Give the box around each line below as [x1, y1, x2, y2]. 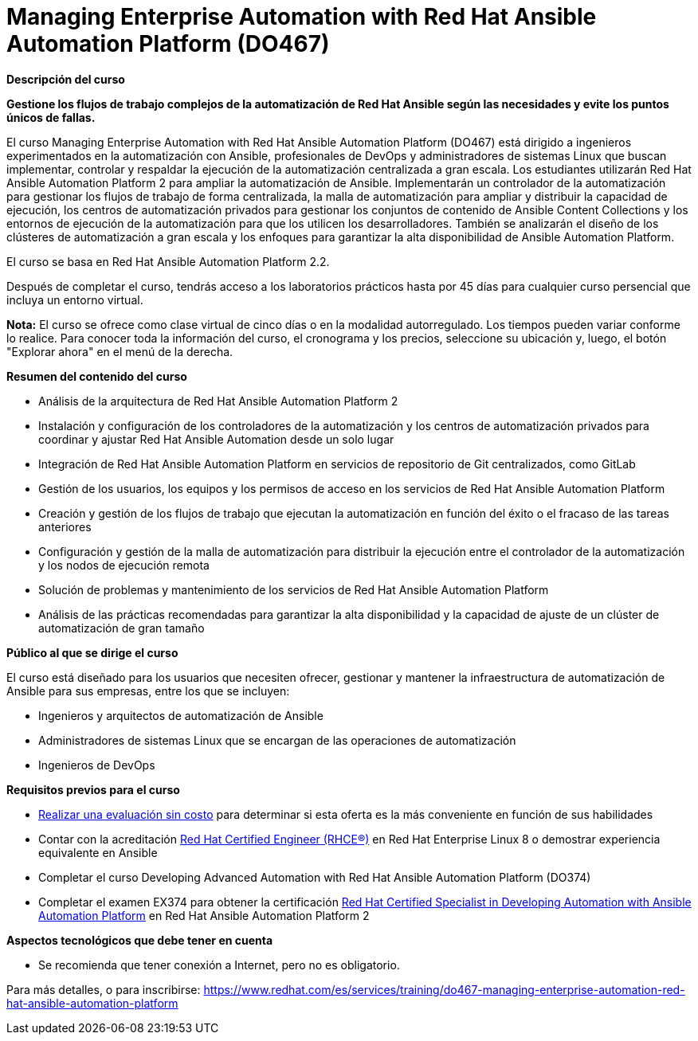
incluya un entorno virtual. [6, 292, 143, 307]
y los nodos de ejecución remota [38, 558, 210, 572]
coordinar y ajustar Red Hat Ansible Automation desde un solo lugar [38, 432, 394, 446]
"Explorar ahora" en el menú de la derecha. [6, 344, 233, 358]
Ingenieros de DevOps [38, 757, 155, 772]
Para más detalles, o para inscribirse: [6, 982, 201, 996]
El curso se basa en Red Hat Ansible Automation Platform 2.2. [6, 254, 330, 268]
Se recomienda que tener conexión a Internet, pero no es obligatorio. [38, 957, 400, 972]
